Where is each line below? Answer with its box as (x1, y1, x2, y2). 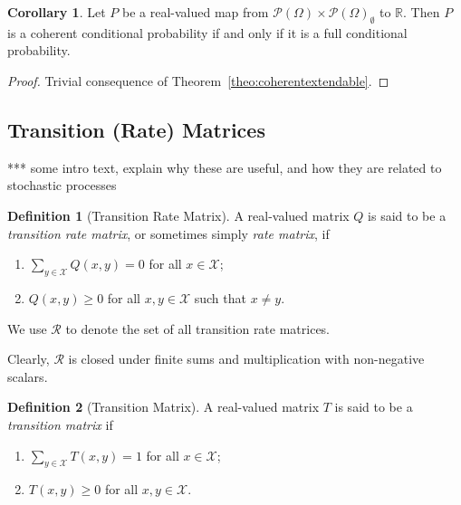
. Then (403, 3, 440, 21)
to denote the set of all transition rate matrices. (65, 319, 331, 338)
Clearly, (7, 349, 50, 368)
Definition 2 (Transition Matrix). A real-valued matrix (7, 397, 320, 416)
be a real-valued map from (121, 3, 269, 21)
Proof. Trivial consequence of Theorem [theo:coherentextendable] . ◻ (7, 71, 389, 90)
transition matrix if (7, 414, 113, 434)
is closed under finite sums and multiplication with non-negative (68, 349, 425, 368)
